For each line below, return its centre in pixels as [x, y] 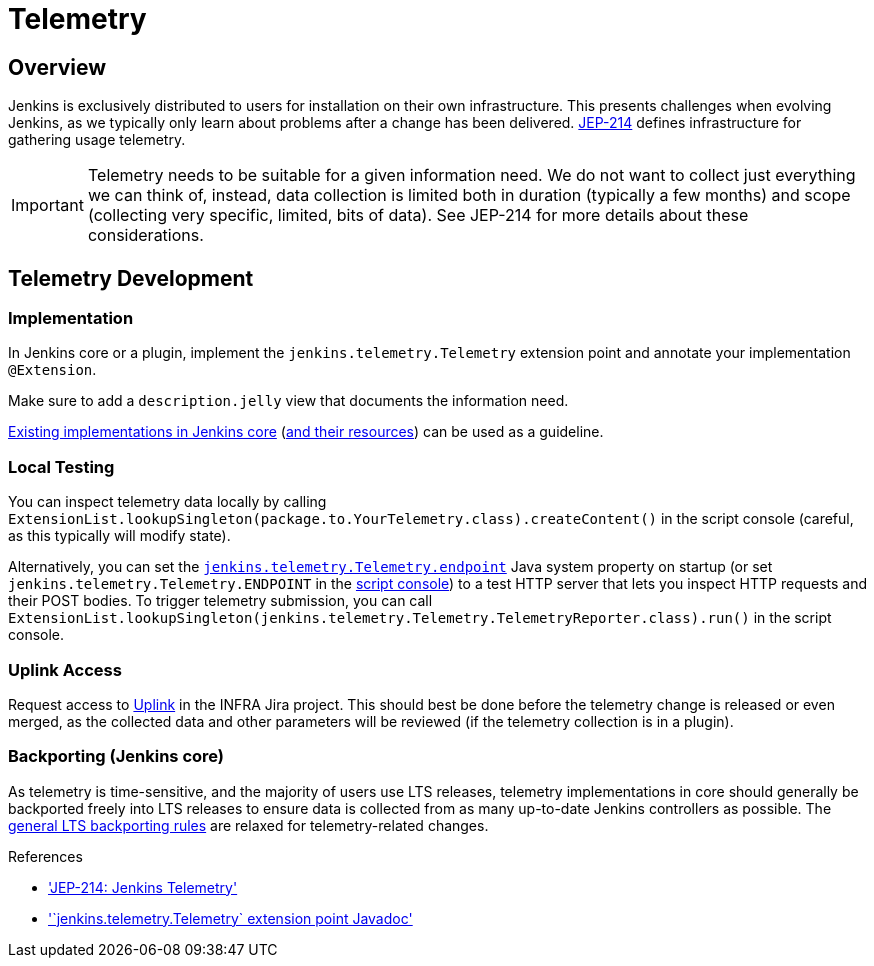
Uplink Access [65, 669]
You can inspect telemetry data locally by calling [167, 502]
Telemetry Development [131, 278]
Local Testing [61, 466]
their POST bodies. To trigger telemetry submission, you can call [220, 601]
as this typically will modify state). [119, 536]
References [45, 856]
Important [47, 205]
